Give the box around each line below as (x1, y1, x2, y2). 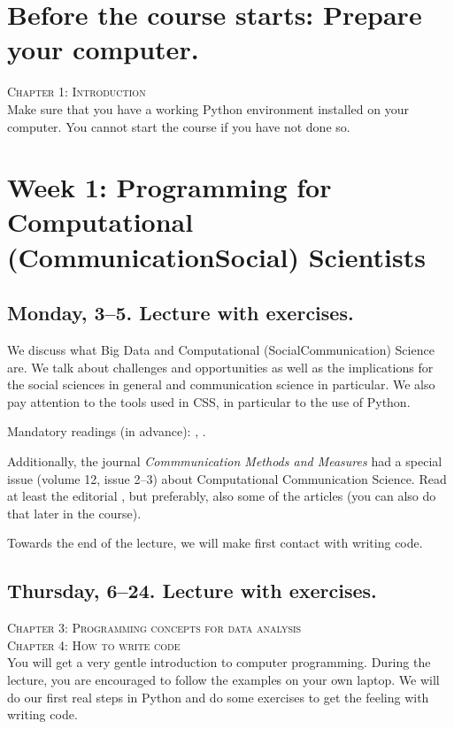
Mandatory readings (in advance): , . (7, 422, 206, 441)
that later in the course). (7, 503, 142, 522)
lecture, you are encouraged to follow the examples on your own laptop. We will (7, 670, 440, 688)
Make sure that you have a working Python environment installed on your (7, 99, 409, 118)
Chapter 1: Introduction (7, 82, 146, 101)
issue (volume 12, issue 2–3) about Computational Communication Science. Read (7, 469, 447, 487)
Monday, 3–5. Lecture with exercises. (7, 299, 354, 326)
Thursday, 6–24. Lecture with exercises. (7, 577, 377, 604)
